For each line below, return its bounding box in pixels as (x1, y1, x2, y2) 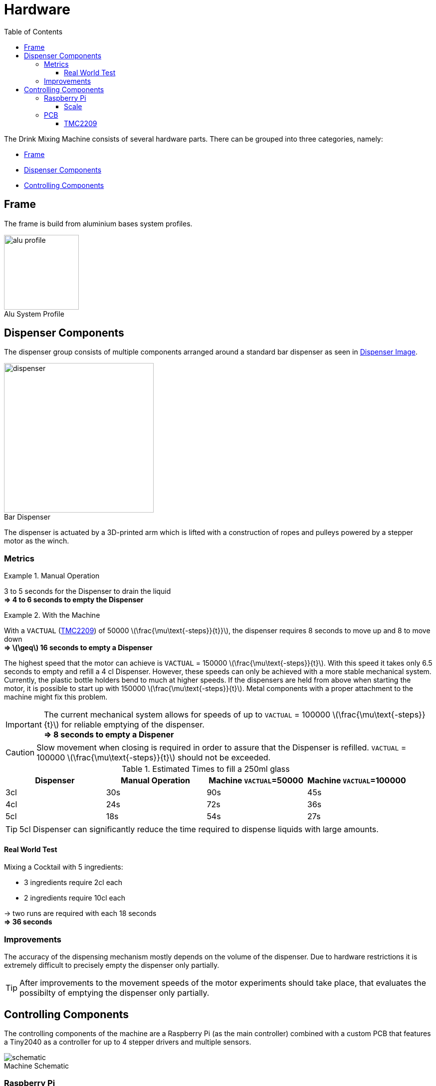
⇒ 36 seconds (4, 917, 52, 926)
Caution (5, 747, 35, 758)
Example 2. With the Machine (4, 611, 100, 620)
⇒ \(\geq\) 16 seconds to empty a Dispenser (4, 643, 153, 652)
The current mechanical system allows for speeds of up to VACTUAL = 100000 (43, 710, 331, 720)
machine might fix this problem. (4, 693, 108, 702)
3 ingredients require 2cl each (24, 878, 123, 887)
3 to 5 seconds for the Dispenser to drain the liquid (4, 587, 171, 596)
